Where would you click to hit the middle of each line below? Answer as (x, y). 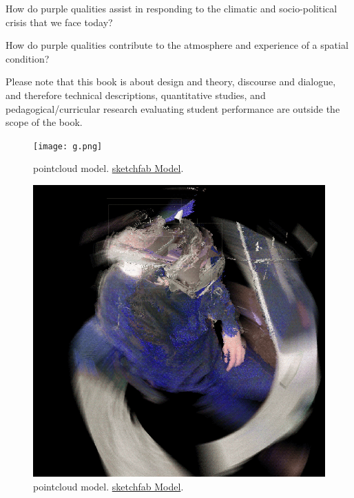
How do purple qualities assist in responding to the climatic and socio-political (171, 8)
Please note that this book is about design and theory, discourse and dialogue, (171, 82)
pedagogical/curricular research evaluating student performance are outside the (173, 108)
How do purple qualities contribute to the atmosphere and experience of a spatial (177, 45)
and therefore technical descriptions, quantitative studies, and (136, 95)
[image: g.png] (68, 146)
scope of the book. (44, 122)
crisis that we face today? (59, 22)
